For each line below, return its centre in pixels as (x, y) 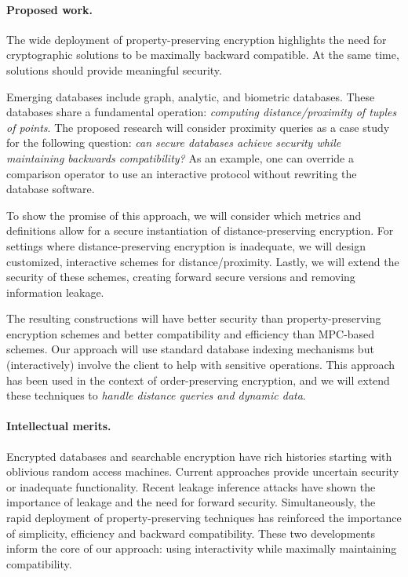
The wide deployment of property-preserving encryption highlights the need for (197, 39)
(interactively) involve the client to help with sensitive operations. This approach (201, 365)
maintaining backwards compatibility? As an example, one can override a (180, 157)
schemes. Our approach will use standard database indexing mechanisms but (190, 349)
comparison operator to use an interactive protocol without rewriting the (182, 173)
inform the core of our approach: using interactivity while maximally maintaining (202, 548)
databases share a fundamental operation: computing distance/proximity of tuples (202, 112)
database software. (51, 189)
